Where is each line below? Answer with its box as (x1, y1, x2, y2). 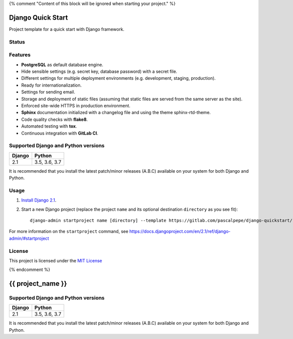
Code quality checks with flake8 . (21, 116, 88, 122)
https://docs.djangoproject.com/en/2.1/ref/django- (129, 228, 231, 234)
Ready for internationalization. (21, 82, 82, 88)
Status (9, 38, 25, 45)
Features (9, 51, 31, 58)
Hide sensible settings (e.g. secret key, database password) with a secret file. (21, 68, 178, 74)
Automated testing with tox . (21, 123, 77, 129)
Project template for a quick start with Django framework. (9, 26, 125, 32)
